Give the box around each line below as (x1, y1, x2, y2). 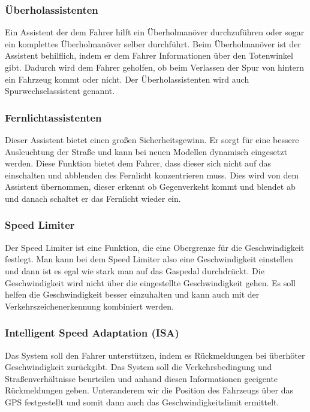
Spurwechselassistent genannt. (5, 84, 115, 97)
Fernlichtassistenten (5, 110, 102, 125)
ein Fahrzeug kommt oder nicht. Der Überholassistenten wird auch (5, 72, 249, 85)
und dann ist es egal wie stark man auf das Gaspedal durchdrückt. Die (5, 264, 264, 277)
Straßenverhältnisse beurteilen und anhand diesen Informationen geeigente (5, 372, 278, 384)
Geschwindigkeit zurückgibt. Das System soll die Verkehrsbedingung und (5, 360, 272, 373)
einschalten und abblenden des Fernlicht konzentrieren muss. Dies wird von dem (5, 168, 299, 181)
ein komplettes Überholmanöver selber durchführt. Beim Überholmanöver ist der (5, 37, 301, 50)
